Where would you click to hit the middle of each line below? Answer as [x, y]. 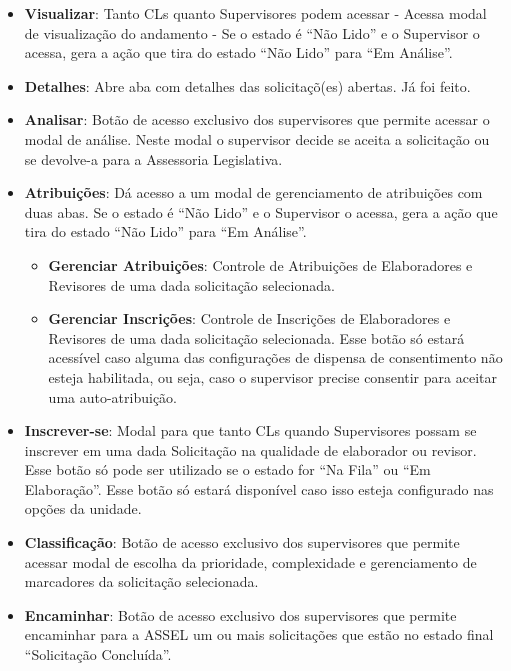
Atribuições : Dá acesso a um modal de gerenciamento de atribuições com [253, 192]
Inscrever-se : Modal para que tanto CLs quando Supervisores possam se [250, 430]
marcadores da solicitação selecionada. [141, 581]
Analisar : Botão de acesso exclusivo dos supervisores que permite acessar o [257, 119]
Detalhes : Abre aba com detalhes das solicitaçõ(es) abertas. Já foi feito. [247, 85]
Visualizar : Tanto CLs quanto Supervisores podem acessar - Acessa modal [255, 13]
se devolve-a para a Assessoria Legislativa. [153, 158]
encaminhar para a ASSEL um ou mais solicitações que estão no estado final [259, 634]
